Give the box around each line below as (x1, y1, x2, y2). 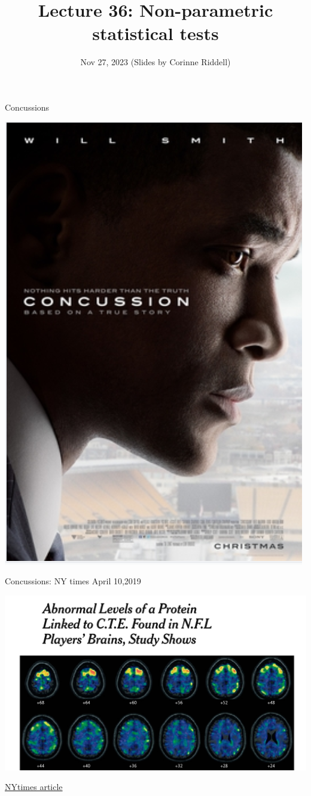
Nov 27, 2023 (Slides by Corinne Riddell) (80, 56, 231, 68)
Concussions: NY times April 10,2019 (5, 575, 141, 587)
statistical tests (92, 21, 219, 45)
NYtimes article (5, 780, 63, 793)
